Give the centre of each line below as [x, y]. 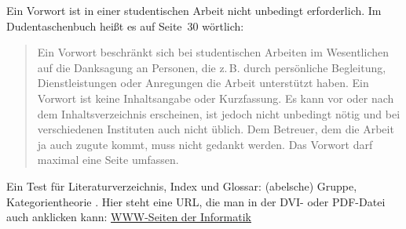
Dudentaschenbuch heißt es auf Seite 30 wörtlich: [125, 25]
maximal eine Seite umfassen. [108, 160]
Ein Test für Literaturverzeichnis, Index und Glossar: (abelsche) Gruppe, [182, 185]
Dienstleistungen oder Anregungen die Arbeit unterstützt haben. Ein [203, 83]
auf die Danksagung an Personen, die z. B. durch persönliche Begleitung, [212, 67]
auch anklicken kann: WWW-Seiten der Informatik [129, 217]
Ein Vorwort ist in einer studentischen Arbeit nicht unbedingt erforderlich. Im [194, 10]
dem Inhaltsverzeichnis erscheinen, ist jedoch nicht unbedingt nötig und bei [219, 113]
